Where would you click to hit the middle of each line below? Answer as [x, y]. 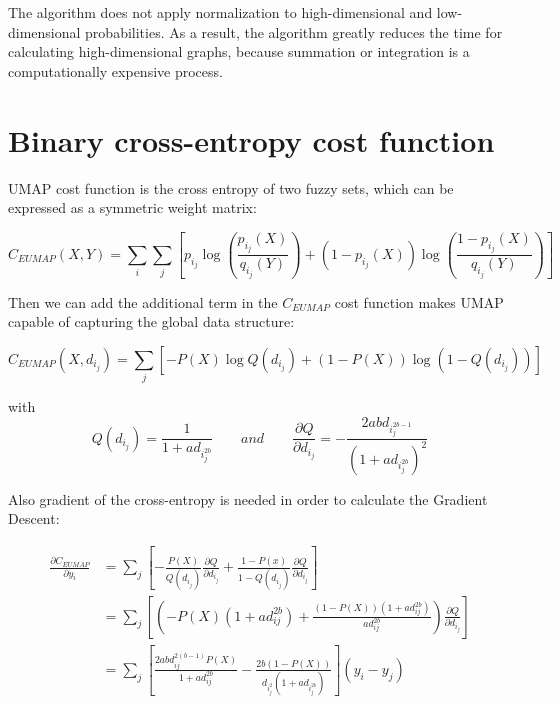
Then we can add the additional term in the [143, 301]
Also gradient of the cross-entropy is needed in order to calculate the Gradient [248, 498]
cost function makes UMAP [419, 301]
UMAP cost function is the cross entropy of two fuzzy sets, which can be [231, 187]
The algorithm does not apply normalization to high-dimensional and [220, 12]
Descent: [34, 518]
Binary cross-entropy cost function [251, 139]
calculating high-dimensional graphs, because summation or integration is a [239, 51]
